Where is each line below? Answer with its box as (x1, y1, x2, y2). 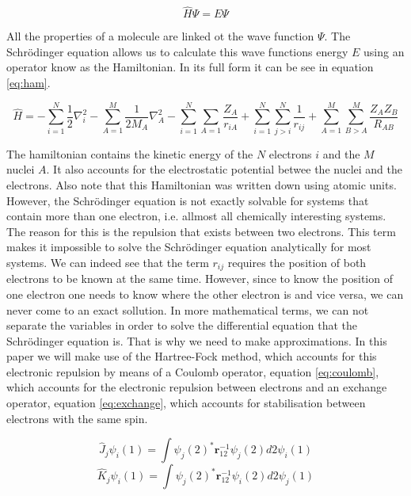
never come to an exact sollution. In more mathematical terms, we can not (6, 301, 369, 318)
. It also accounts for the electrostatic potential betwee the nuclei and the (46, 161, 402, 177)
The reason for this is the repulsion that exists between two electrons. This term (6, 223, 396, 239)
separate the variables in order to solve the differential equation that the (6, 317, 357, 334)
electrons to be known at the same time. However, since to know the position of (6, 270, 393, 287)
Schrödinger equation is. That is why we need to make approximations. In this (6, 332, 387, 349)
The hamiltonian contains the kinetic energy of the (6, 145, 253, 162)
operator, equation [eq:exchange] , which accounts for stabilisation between (6, 395, 366, 411)
